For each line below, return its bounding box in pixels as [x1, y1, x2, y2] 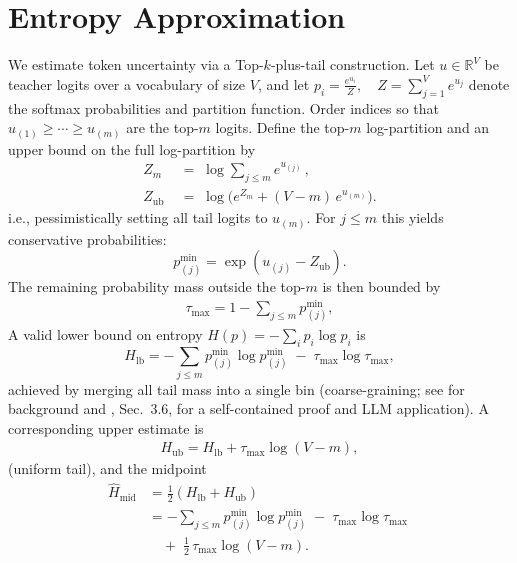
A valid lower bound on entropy [8, 324, 203, 345]
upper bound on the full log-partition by [8, 138, 256, 159]
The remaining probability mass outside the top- [8, 275, 306, 296]
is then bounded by [322, 275, 441, 296]
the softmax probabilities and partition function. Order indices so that [8, 97, 440, 118]
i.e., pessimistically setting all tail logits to [8, 207, 268, 228]
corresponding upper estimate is [8, 417, 204, 438]
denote [468, 73, 510, 94]
